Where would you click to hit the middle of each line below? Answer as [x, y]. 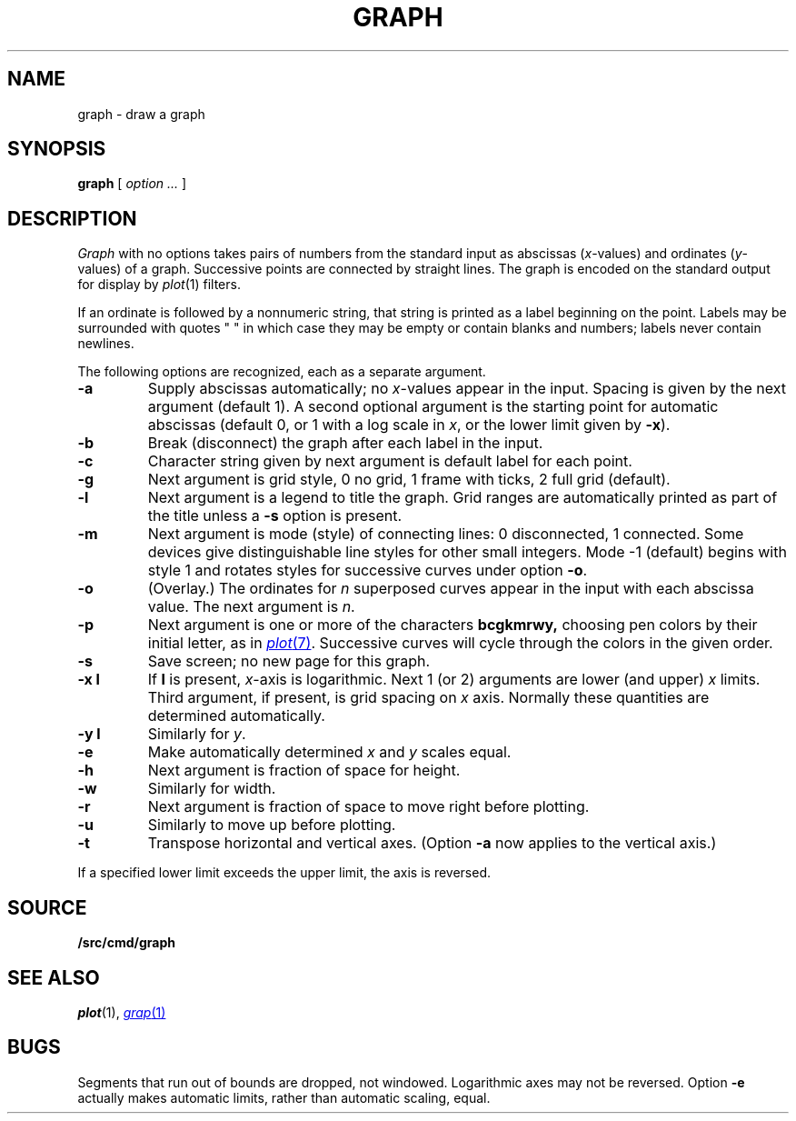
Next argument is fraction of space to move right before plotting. [368, 807]
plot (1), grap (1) [122, 1012]
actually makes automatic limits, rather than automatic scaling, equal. [284, 1097]
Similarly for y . [197, 734]
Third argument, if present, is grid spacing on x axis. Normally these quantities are [428, 698]
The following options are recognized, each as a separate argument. [282, 372]
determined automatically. [236, 716]
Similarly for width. [212, 789]
